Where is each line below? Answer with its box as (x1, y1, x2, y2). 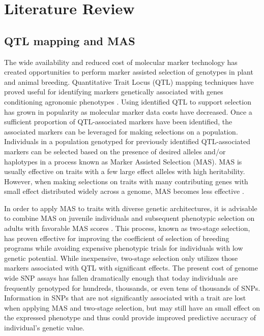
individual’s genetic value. (4, 322, 84, 333)
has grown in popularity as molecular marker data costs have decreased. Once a (4, 106, 252, 117)
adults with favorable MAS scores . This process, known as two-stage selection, (4, 223, 250, 233)
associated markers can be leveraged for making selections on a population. (4, 126, 238, 137)
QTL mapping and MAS (4, 32, 135, 48)
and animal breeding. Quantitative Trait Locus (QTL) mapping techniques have (4, 76, 254, 87)
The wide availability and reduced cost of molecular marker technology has (4, 56, 238, 67)
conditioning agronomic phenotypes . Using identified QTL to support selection (4, 96, 251, 107)
